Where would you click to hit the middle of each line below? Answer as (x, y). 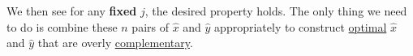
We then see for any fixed (72, 11)
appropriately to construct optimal (301, 26)
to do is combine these (62, 26)
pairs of (150, 26)
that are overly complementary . (115, 43)
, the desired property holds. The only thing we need (276, 11)
